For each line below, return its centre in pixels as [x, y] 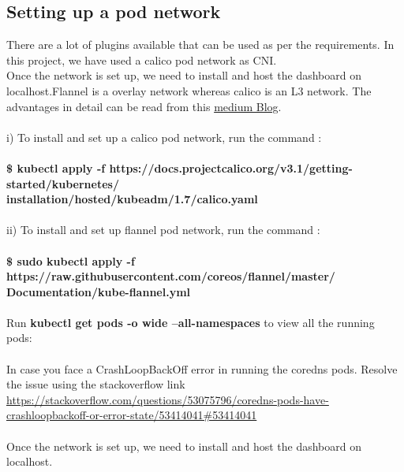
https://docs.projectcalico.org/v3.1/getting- [231, 167]
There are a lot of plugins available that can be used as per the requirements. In [200, 45]
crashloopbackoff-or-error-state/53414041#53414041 [132, 415]
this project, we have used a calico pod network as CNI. [142, 59]
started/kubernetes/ [63, 183]
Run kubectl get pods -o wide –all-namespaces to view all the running [191, 322]
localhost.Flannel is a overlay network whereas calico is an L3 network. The [189, 90]
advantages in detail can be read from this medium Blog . [144, 106]
